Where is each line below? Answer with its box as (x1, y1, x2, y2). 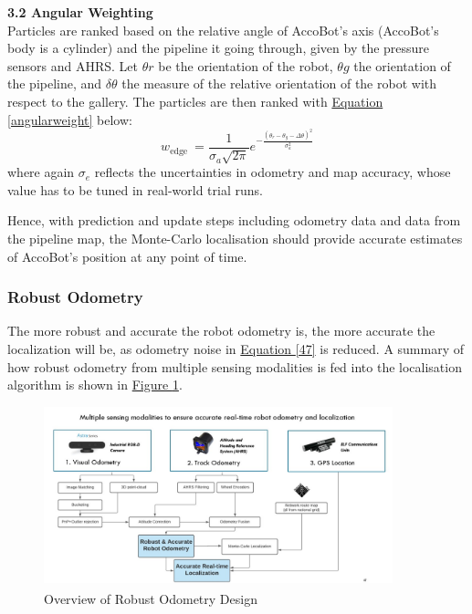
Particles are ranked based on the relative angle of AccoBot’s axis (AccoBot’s (7, 20, 439, 39)
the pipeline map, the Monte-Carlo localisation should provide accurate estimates (7, 228, 463, 247)
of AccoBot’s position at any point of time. (7, 246, 247, 265)
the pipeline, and (7, 74, 102, 93)
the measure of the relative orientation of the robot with (121, 74, 436, 93)
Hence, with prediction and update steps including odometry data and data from (7, 211, 461, 230)
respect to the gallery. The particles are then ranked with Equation (7, 91, 383, 110)
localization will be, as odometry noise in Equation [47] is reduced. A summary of (7, 338, 464, 358)
